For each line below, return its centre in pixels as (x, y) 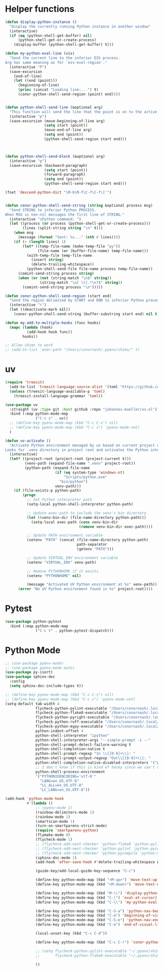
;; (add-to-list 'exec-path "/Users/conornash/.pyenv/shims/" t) (72, 350)
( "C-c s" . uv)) (52, 418)
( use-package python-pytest (33, 622)
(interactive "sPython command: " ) (45, 219)
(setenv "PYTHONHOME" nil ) (54, 576)
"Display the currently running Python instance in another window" (80, 26)
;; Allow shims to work (29, 345)
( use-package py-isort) (29, 672)
